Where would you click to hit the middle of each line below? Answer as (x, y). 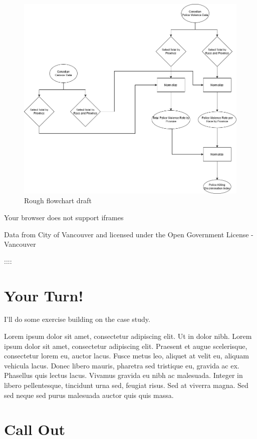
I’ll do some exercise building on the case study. (77, 319)
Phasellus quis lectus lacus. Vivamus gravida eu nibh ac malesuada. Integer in (123, 375)
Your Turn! (44, 295)
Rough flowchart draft (58, 200)
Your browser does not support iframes (64, 217)
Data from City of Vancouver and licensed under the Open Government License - (129, 234)
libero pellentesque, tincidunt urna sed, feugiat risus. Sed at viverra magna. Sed (126, 385)
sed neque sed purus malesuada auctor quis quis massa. (89, 395)
